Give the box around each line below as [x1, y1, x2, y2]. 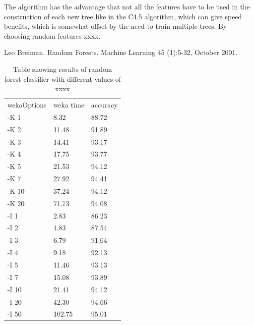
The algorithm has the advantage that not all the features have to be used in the [4, 1, 250, 11]
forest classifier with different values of [4, 73, 121, 84]
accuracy [91, 100, 118, 109]
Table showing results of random [13, 63, 112, 74]
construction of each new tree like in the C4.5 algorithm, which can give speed [4, 11, 242, 21]
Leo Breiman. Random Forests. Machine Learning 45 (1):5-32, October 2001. [4, 47, 238, 57]
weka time [53, 100, 84, 109]
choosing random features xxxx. [4, 30, 101, 41]
